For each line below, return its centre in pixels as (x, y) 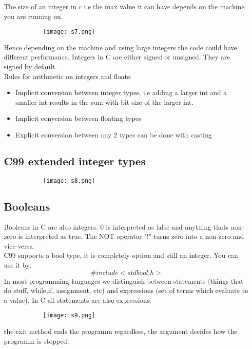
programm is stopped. (37, 340)
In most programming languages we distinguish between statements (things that (124, 281)
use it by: (18, 265)
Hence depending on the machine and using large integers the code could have (121, 47)
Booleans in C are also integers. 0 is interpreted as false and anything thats (116, 226)
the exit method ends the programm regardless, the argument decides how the (121, 331)
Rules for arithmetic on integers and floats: (68, 76)
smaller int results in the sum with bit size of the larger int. (104, 102)
